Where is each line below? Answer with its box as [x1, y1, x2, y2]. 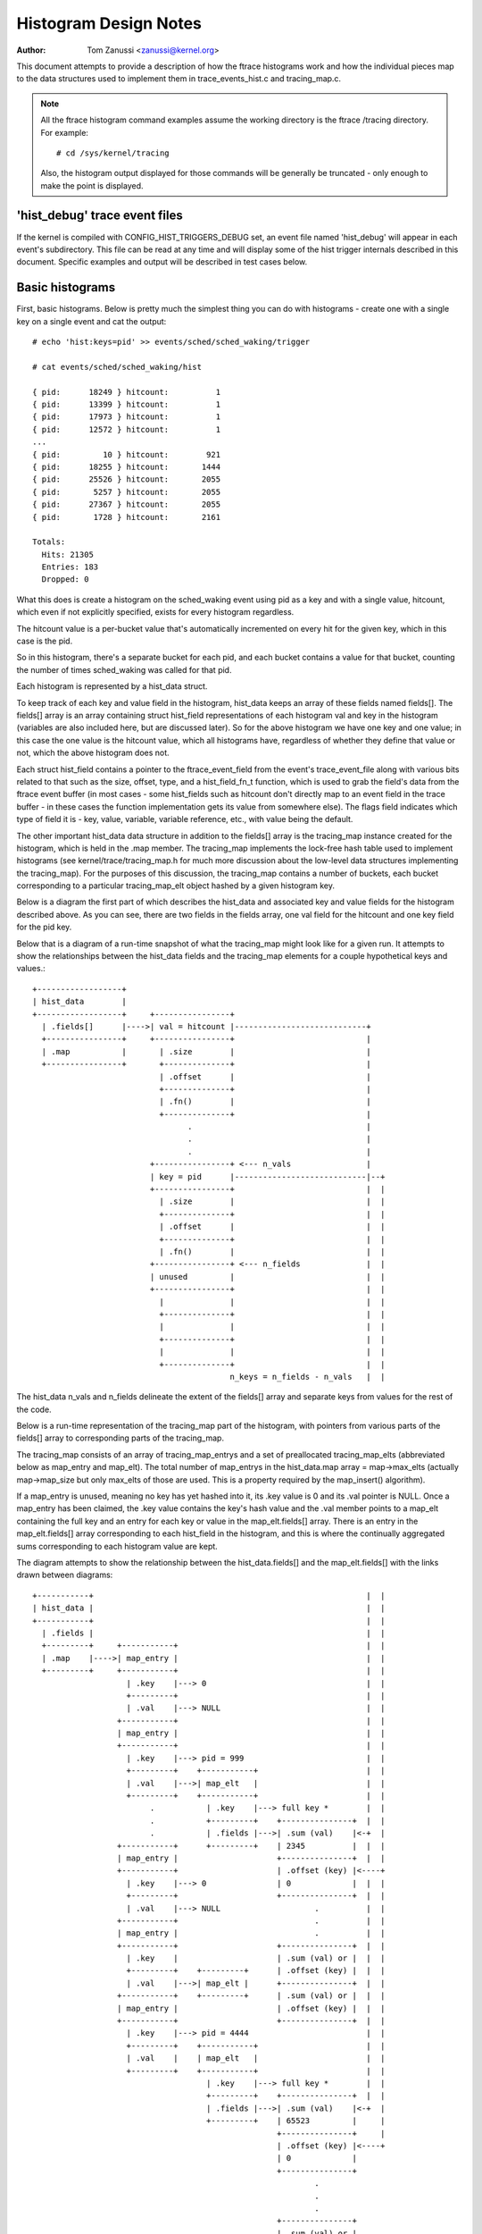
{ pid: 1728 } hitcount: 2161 [32, 512, 221, 522]
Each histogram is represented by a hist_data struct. [16, 681, 208, 692]
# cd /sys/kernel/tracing [56, 147, 170, 158]
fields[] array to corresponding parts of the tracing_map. [16, 1432, 225, 1443]
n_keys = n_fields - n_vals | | [229, 1372, 386, 1382]
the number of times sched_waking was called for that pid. [16, 664, 232, 675]
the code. [16, 1404, 53, 1415]
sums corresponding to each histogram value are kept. [16, 1541, 218, 1551]
